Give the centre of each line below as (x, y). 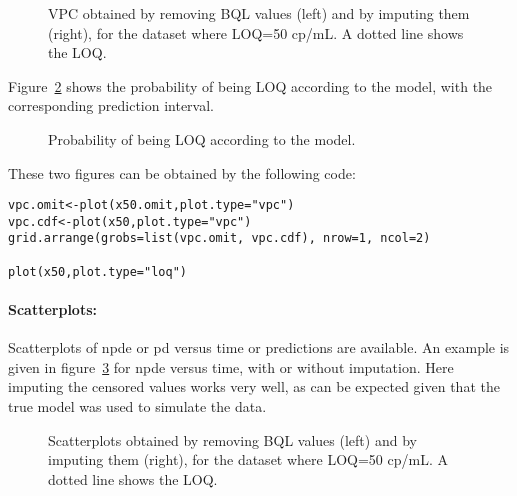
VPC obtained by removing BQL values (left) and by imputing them (259, 13)
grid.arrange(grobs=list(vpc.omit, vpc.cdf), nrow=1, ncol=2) (219, 238)
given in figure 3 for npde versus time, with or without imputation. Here (231, 366)
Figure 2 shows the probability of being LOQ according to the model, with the (250, 85)
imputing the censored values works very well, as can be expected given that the (254, 386)
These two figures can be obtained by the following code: (182, 172)
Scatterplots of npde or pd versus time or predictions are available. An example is (259, 347)
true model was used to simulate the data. (137, 406)
